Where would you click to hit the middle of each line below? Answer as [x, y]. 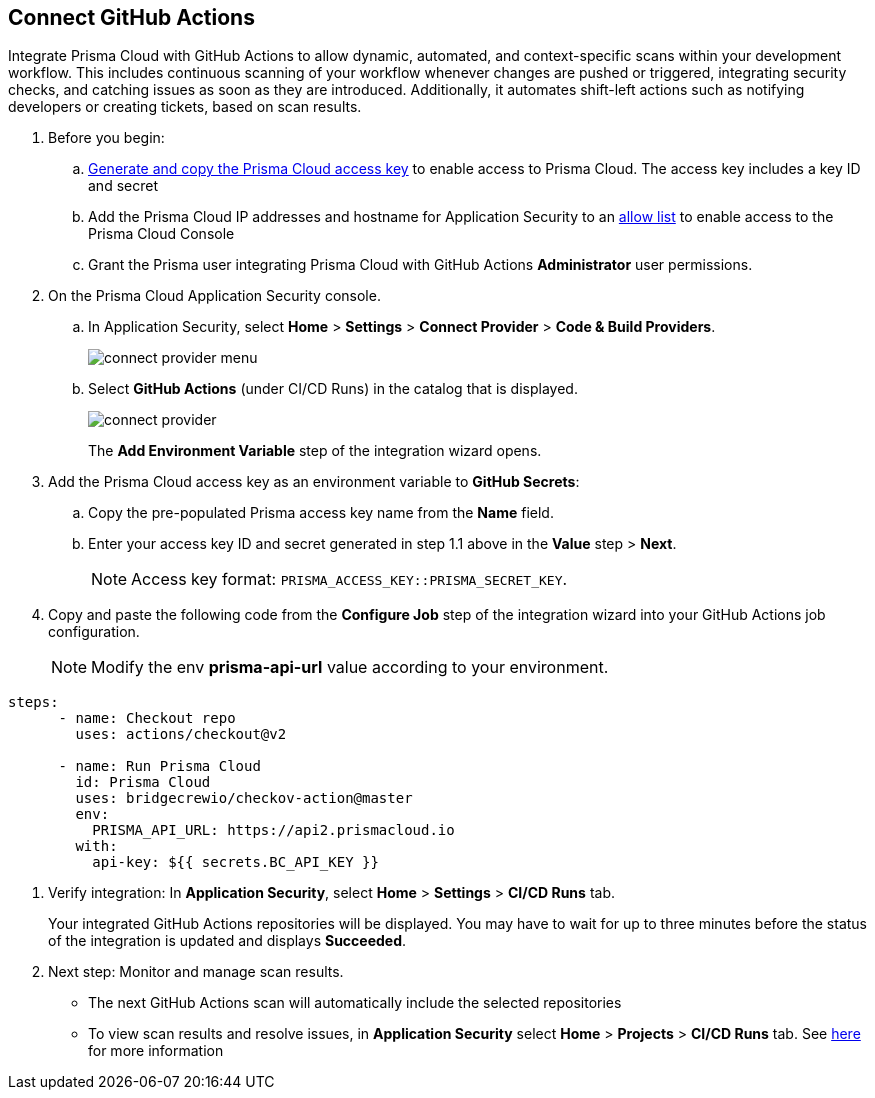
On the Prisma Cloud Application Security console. [214, 296]
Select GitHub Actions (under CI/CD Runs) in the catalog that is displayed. [333, 389]
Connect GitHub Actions [131, 17]
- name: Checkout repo [147, 718]
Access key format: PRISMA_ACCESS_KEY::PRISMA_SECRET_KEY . [349, 579]
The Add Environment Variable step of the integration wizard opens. [315, 451]
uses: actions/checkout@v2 [181, 734]
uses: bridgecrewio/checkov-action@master [244, 798]
